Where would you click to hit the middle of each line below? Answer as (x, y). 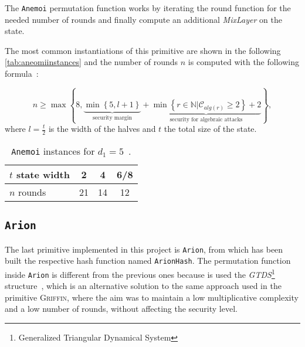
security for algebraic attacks (206, 120)
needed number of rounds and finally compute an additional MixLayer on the (143, 19)
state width (43, 174)
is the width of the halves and (102, 128)
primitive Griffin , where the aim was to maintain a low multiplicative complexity (152, 297)
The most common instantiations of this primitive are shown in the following (143, 50)
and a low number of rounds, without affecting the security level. (121, 309)
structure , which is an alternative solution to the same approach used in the (143, 286)
